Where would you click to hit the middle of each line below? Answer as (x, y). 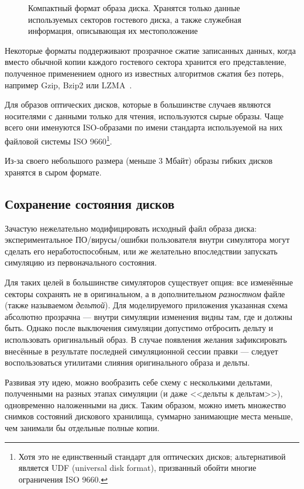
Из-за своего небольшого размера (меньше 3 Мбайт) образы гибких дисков (139, 161)
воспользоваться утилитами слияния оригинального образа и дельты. (127, 362)
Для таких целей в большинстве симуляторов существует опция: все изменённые (149, 282)
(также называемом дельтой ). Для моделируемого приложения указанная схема (146, 305)
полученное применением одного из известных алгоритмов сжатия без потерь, (144, 73)
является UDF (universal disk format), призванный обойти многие (137, 468)
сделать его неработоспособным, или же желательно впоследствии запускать (141, 251)
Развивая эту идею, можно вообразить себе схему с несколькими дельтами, (139, 382)
